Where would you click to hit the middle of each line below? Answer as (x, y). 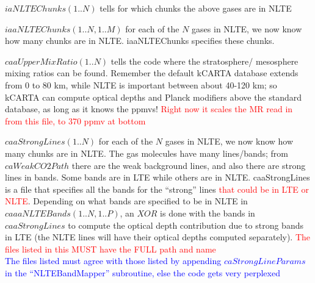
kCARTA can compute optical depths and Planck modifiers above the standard (154, 97)
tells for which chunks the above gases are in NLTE (196, 8)
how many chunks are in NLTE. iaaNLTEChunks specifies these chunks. (140, 41)
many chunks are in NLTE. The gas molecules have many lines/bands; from (147, 153)
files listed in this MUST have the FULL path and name (110, 249)
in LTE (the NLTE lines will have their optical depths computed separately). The (158, 237)
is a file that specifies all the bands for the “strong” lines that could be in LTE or (157, 189)
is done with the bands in (208, 213)
